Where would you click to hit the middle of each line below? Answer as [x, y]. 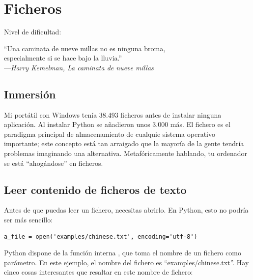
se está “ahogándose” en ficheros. [54, 163]
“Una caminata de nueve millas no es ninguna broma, [85, 48]
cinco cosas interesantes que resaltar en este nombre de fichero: [98, 272]
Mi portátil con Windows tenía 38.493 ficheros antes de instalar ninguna [113, 114]
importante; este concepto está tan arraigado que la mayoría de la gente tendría [124, 143]
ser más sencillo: [28, 220]
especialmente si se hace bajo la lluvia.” [63, 58]
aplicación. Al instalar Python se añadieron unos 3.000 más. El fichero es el [117, 124]
